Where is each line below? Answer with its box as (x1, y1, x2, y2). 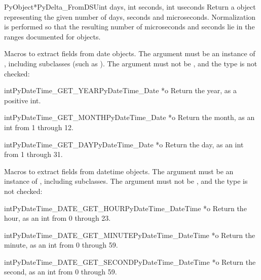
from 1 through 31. (4, 149, 63, 159)
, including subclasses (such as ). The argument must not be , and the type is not (4, 58, 257, 68)
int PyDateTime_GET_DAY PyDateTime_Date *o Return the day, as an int (4, 139, 244, 149)
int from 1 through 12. (4, 122, 73, 132)
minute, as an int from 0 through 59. (4, 239, 118, 250)
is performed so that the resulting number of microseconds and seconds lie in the (4, 21, 255, 32)
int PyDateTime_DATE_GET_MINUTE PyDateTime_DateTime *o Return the (4, 229, 255, 240)
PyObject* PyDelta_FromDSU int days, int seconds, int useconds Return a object (4, 2, 256, 12)
